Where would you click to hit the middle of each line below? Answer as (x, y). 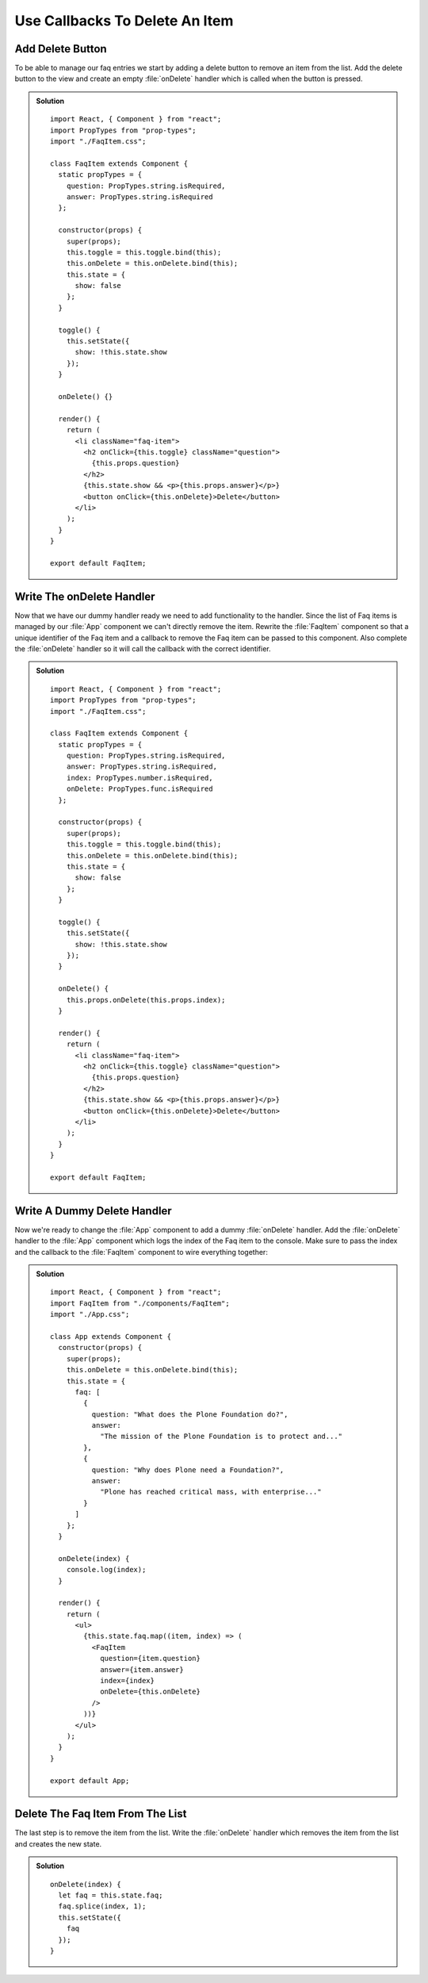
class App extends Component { (111, 1336)
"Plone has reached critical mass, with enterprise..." (211, 1492)
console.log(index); (106, 1570)
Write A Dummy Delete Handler (93, 1211)
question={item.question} (151, 1659)
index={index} (127, 1681)
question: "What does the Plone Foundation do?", (190, 1414)
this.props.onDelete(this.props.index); (146, 1000)
